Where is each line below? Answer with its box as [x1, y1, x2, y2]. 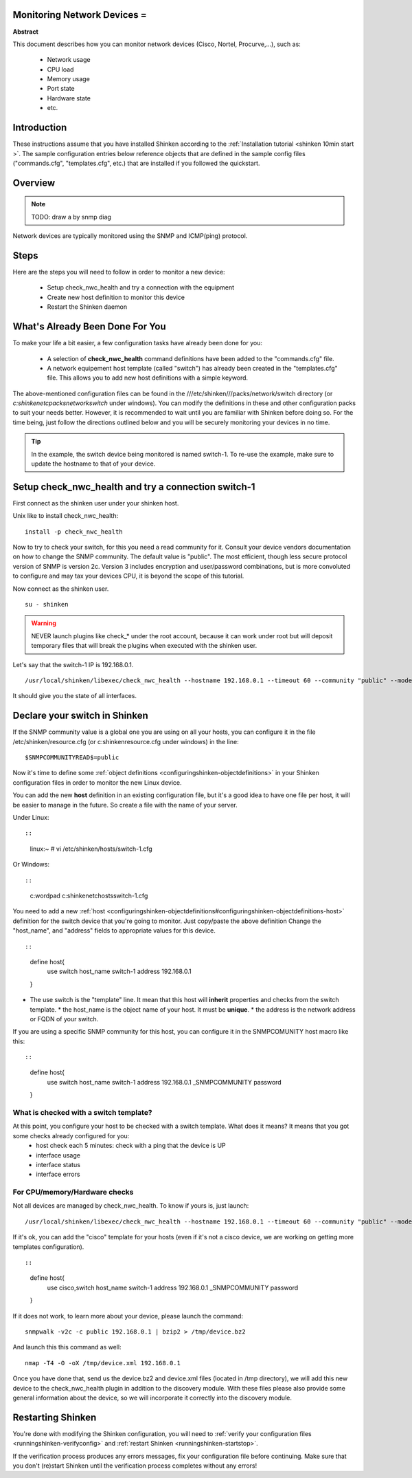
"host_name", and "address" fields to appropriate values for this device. [12, 926, 216, 935]
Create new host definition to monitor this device [47, 293, 185, 301]
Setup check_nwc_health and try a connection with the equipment [47, 283, 235, 292]
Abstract [12, 28, 39, 36]
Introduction [12, 122, 67, 133]
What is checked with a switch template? [12, 1108, 152, 1117]
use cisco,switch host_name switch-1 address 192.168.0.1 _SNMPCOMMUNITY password [47, 1283, 299, 1292]
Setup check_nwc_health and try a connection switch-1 [12, 481, 255, 492]
